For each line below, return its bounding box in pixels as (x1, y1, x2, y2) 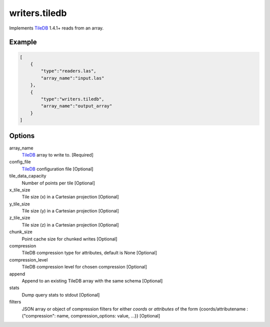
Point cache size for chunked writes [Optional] (21, 235, 117, 242)
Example (9, 38, 37, 46)
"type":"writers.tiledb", (40, 96, 104, 102)
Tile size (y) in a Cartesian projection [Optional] (21, 208, 119, 214)
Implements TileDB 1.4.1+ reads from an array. (9, 25, 104, 31)
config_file (9, 159, 31, 165)
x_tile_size (9, 186, 30, 192)
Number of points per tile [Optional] (21, 180, 95, 186)
